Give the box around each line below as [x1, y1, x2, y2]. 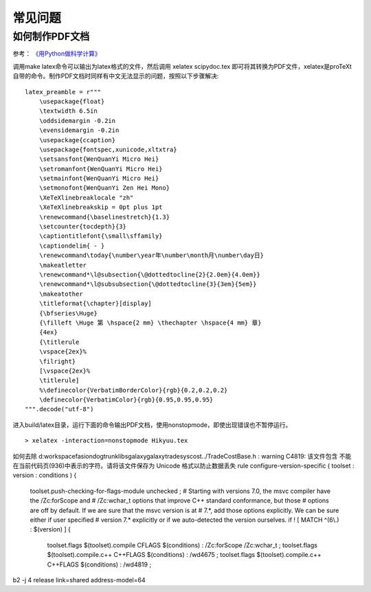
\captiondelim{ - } [38, 241, 105, 250]
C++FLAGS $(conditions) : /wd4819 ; [47, 560, 152, 569]
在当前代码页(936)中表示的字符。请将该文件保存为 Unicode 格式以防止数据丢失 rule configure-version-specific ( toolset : [12, 461, 355, 470]
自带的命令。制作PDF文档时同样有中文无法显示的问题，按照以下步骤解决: [12, 72, 219, 80]
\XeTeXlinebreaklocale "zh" [38, 193, 134, 201]
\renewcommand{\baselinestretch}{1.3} [38, 213, 170, 221]
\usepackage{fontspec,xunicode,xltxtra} [38, 145, 178, 153]
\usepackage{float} [38, 97, 105, 105]
